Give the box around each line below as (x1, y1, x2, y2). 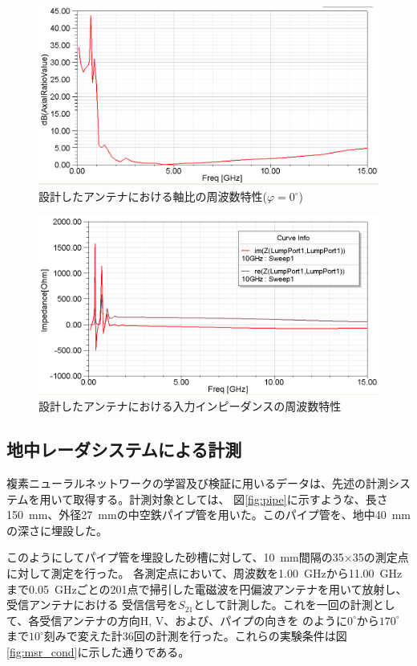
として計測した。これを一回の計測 (193, 596, 373, 613)
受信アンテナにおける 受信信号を (6, 596, 179, 613)
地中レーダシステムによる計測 (6, 437, 242, 462)
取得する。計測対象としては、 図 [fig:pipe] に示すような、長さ (73, 490, 388, 507)
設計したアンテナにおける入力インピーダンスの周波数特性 (38, 398, 342, 415)
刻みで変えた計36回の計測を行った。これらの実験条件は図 (43, 627, 347, 644)
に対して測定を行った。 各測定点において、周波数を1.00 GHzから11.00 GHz (6, 564, 403, 581)
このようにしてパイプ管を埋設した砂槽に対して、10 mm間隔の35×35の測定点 (6, 549, 409, 566)
